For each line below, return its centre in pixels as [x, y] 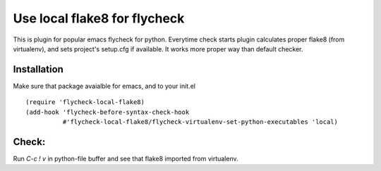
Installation [38, 69]
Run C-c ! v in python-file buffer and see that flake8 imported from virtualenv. [126, 158]
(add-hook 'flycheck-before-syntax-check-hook [108, 112]
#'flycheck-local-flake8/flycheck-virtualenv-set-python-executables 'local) [200, 122]
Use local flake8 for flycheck [99, 18]
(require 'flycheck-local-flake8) [85, 102]
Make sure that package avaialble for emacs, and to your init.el [104, 86]
